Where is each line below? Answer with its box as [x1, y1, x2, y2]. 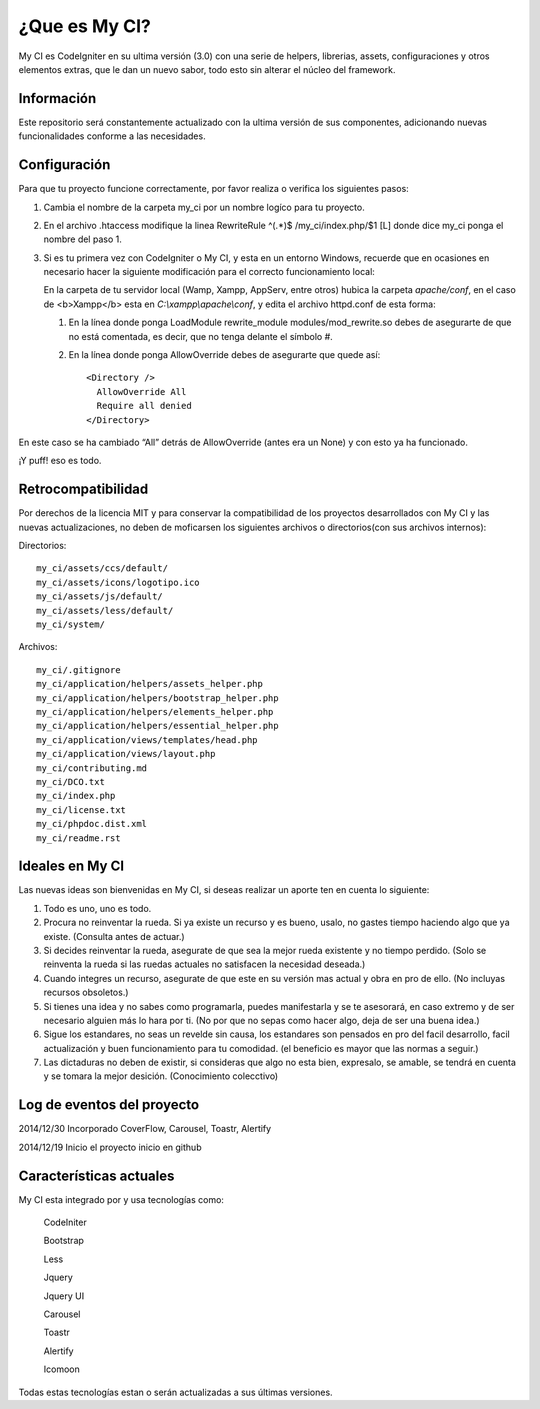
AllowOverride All [96, 386, 187, 397]
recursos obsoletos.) [43, 986, 129, 999]
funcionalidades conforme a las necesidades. [18, 130, 206, 142]
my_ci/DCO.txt [36, 776, 105, 787]
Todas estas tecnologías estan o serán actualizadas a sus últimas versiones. [18, 1386, 334, 1398]
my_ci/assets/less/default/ [36, 605, 174, 616]
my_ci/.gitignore [36, 664, 121, 675]
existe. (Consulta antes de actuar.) [43, 930, 185, 942]
